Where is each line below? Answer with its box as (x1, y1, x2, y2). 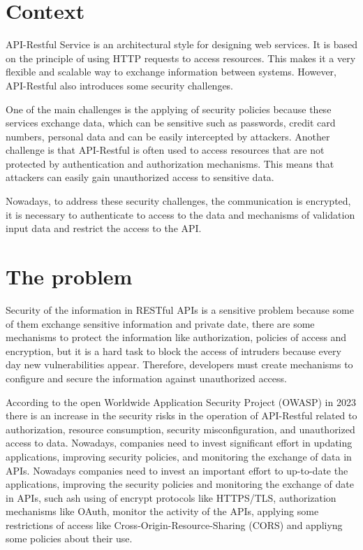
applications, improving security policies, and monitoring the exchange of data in (6, 449, 352, 463)
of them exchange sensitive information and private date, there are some (6, 316, 315, 331)
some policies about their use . (6, 531, 133, 546)
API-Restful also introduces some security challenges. (6, 78, 234, 92)
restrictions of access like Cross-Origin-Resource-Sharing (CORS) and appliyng (6, 517, 343, 532)
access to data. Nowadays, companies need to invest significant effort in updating (6, 435, 353, 450)
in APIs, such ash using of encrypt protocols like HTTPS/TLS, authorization (6, 490, 336, 505)
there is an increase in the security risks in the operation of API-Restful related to (6, 408, 357, 423)
